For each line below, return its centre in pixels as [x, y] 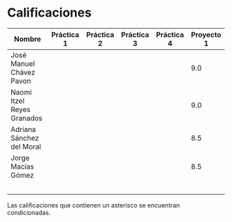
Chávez [23, 72]
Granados [27, 118]
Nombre [27, 39]
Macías [22, 166]
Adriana [23, 129]
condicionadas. [29, 212]
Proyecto [206, 35]
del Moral [26, 147]
